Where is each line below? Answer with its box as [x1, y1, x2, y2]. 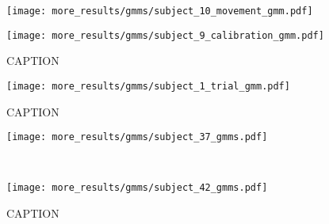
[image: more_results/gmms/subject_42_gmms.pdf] [6, 182, 268, 194]
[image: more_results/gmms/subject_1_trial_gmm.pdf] [6, 80, 290, 92]
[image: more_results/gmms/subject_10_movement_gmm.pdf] [6, 6, 313, 17]
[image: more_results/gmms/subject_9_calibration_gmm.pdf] [6, 29, 324, 41]
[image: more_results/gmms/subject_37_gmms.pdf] [6, 131, 268, 143]
